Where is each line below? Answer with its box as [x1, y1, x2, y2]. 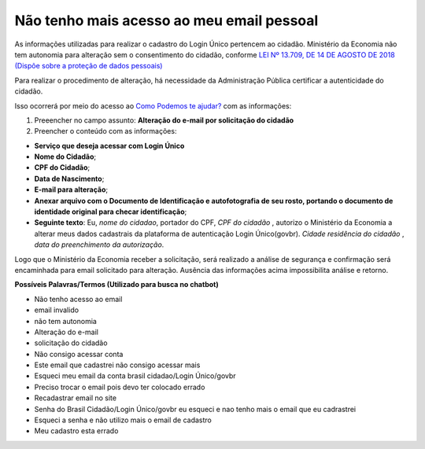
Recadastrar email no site [34, 393, 117, 403]
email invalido [34, 305, 79, 315]
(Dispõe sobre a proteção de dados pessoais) [14, 61, 163, 71]
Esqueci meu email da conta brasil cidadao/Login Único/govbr [34, 371, 236, 381]
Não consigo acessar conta [34, 349, 124, 359]
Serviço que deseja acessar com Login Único [34, 141, 185, 150]
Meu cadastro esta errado [34, 426, 119, 436]
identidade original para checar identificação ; [34, 207, 187, 216]
